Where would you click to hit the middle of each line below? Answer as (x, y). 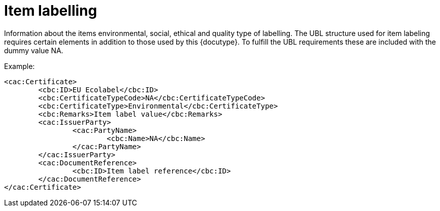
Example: (20, 66)
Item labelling (51, 11)
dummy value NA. (34, 50)
